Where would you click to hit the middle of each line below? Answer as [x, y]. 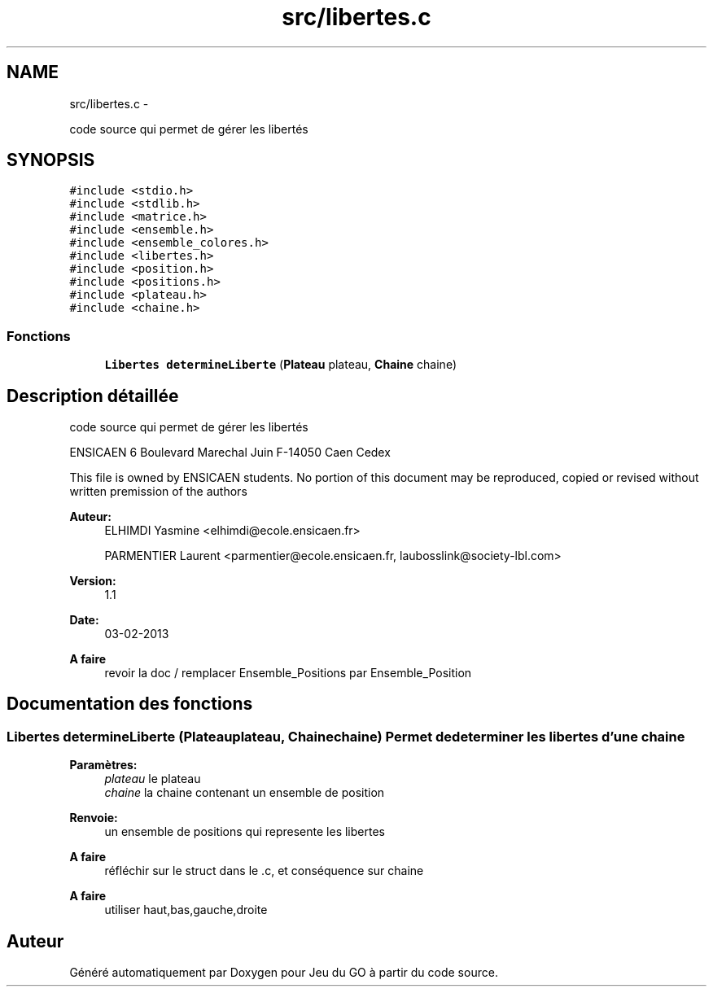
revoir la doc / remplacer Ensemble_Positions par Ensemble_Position [288, 673]
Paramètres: [103, 765]
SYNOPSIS [51, 160]
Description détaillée [93, 396]
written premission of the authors [158, 492]
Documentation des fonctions [130, 704]
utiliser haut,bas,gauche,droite [186, 910]
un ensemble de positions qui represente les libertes [245, 832]
